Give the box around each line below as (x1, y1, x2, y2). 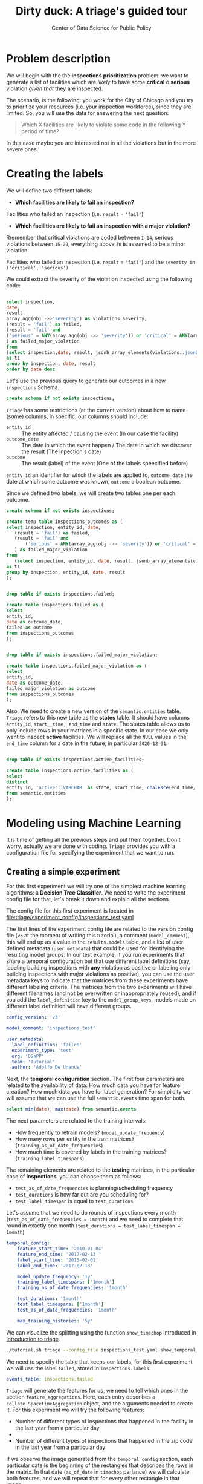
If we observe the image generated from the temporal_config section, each (6, 1456, 193, 1463)
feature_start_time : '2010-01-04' (17, 1246, 104, 1252)
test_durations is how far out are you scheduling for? (14, 1191, 149, 1198)
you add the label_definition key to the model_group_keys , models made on (6, 996, 196, 1003)
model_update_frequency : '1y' (17, 1273, 94, 1279)
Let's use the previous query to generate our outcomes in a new (6, 377, 166, 384)
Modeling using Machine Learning (6, 816, 181, 830)
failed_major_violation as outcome (6, 685, 96, 691)
